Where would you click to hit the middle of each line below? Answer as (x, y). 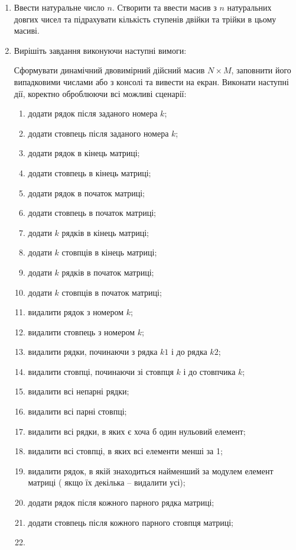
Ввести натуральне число (59, 7)
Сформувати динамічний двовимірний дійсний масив (109, 70)
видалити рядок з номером (76, 312)
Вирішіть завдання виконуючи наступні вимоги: (100, 50)
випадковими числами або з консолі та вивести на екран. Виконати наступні (151, 81)
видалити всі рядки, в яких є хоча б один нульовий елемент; (137, 431)
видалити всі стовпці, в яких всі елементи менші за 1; (125, 451)
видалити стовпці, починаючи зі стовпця (101, 371)
